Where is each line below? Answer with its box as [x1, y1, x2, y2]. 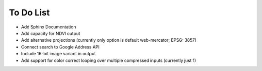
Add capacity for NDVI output [21, 30, 80, 36]
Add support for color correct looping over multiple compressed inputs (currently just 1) [21, 58, 196, 63]
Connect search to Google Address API [21, 44, 99, 50]
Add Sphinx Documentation [21, 24, 76, 30]
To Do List [9, 7, 50, 18]
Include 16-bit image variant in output [21, 51, 96, 57]
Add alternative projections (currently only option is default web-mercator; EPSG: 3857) [21, 37, 196, 43]
